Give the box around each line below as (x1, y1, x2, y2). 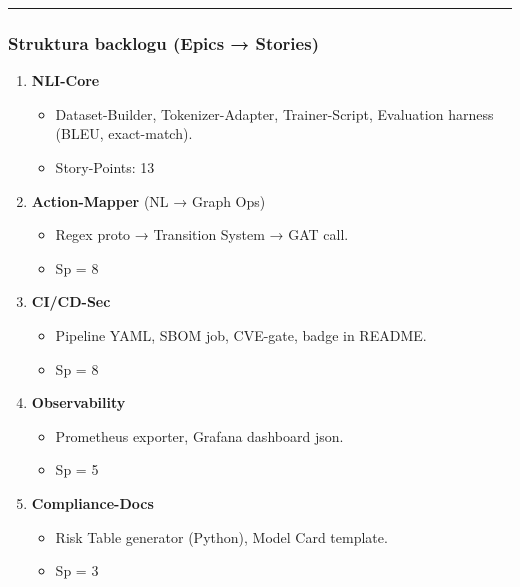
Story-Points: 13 (55, 157, 155, 177)
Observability (31, 392, 126, 413)
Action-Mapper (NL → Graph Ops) (31, 190, 266, 211)
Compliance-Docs (31, 492, 154, 513)
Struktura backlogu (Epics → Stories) (8, 30, 319, 55)
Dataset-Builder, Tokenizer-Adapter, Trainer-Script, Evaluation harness (55, 103, 494, 124)
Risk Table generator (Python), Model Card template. (55, 526, 388, 547)
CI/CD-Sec (31, 291, 111, 312)
